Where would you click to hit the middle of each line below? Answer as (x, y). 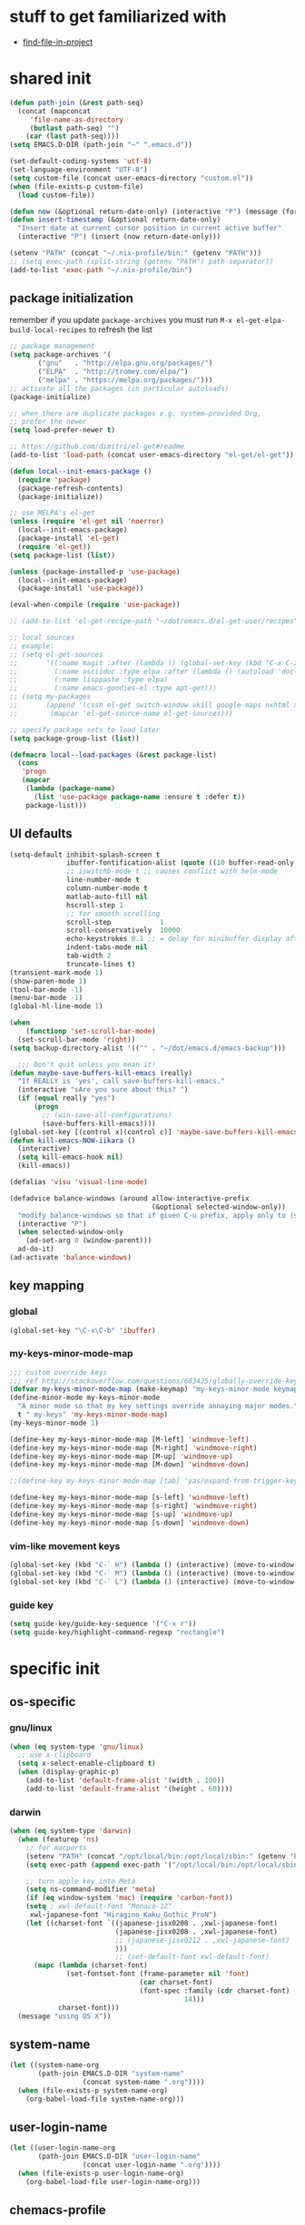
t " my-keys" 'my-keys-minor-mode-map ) (93, 1415)
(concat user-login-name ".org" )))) (152, 2165)
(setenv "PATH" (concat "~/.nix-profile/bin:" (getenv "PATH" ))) (135, 253)
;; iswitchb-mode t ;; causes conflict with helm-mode (172, 872)
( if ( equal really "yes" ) (67, 1098)
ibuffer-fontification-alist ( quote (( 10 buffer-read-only (181, 863)
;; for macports (57, 1848)
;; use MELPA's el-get (52, 513)
